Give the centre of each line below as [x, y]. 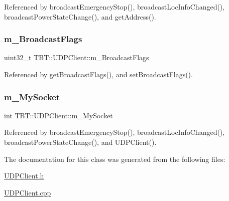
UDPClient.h [24, 176]
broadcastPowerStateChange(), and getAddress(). [80, 16]
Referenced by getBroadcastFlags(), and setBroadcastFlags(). [98, 74]
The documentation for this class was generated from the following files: [115, 159]
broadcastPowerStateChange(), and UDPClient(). [80, 142]
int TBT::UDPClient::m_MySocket [59, 115]
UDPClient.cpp [28, 192]
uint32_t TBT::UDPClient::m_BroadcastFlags [77, 57]
